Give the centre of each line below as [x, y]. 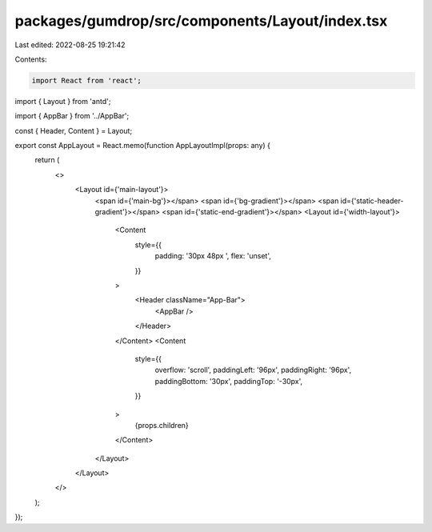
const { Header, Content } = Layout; [74, 130]
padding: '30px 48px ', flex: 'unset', [213, 256]
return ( [47, 160]
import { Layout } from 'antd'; [63, 101]
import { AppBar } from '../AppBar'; [72, 116]
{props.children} [162, 425]
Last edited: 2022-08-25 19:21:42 [70, 45]
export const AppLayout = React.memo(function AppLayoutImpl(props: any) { [143, 146]
